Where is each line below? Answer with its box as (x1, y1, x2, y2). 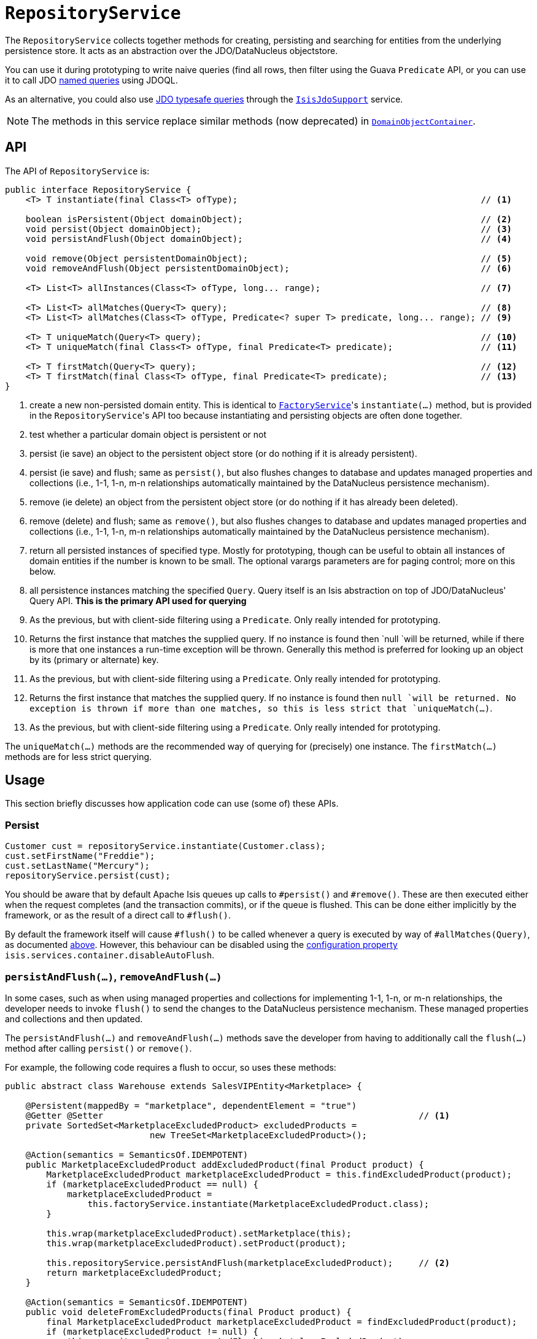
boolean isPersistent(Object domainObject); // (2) (25, 214, 512, 224)
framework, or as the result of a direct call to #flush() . (5, 910, 231, 921)
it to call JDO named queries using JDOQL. (5, 74, 178, 85)
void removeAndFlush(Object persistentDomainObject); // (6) (25, 263, 512, 273)
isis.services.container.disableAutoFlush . (5, 950, 215, 961)
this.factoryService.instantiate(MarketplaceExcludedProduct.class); (87, 1198, 430, 1209)
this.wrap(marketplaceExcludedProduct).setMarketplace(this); (46, 1228, 352, 1238)
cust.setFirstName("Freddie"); (5, 851, 155, 861)
